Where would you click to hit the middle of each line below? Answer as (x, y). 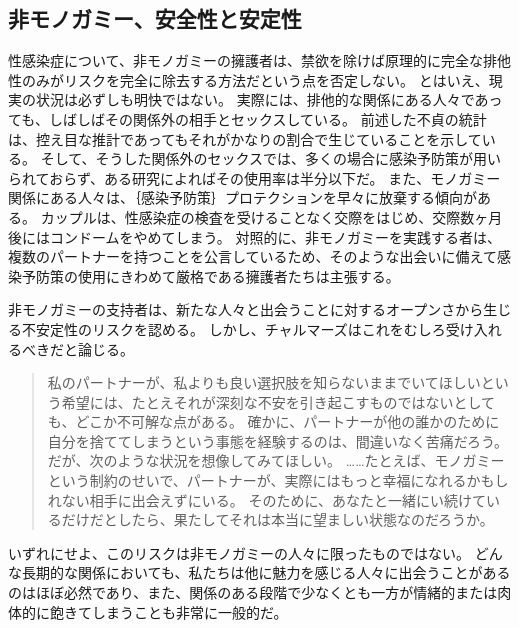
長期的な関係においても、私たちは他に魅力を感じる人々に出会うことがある (266, 572)
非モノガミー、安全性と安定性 (155, 18)
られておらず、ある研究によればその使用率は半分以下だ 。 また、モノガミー (254, 177)
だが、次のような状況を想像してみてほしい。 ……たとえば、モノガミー (276, 460)
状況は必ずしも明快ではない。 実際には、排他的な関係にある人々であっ (269, 99)
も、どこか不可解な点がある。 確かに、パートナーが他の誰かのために (273, 421)
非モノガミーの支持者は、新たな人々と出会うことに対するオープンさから (246, 309)
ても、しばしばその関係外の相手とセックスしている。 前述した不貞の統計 (247, 118)
